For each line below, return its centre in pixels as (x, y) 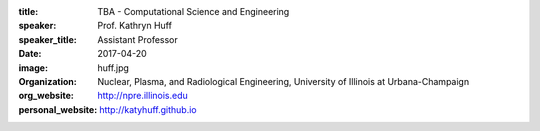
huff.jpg (113, 67)
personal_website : (58, 109)
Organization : (47, 81)
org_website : (46, 96)
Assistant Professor (138, 39)
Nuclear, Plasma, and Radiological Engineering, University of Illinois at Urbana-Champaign (283, 81)
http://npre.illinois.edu (143, 96)
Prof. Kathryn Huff (134, 26)
